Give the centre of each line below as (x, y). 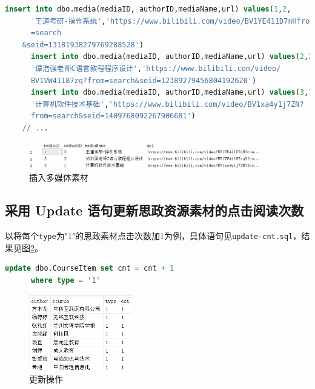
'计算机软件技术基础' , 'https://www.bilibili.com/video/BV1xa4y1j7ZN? (167, 104)
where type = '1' (65, 281)
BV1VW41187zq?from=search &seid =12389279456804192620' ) (144, 80)
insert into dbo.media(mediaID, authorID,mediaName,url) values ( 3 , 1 (172, 93)
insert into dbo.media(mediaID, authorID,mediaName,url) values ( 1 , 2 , (148, 9)
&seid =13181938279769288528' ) (83, 45)
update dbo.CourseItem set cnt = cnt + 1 (90, 269)
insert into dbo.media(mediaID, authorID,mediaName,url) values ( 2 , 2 (172, 57)
